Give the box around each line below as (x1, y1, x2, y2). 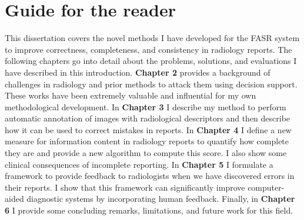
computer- (248, 181, 285, 193)
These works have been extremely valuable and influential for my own (5, 89, 256, 101)
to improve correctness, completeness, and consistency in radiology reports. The (5, 43, 292, 55)
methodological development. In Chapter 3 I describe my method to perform (5, 100, 286, 113)
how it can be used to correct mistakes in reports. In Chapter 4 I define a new (5, 123, 292, 136)
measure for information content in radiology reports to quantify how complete (5, 135, 289, 147)
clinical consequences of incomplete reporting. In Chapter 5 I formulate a (5, 158, 273, 170)
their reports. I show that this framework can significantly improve (5, 181, 245, 193)
